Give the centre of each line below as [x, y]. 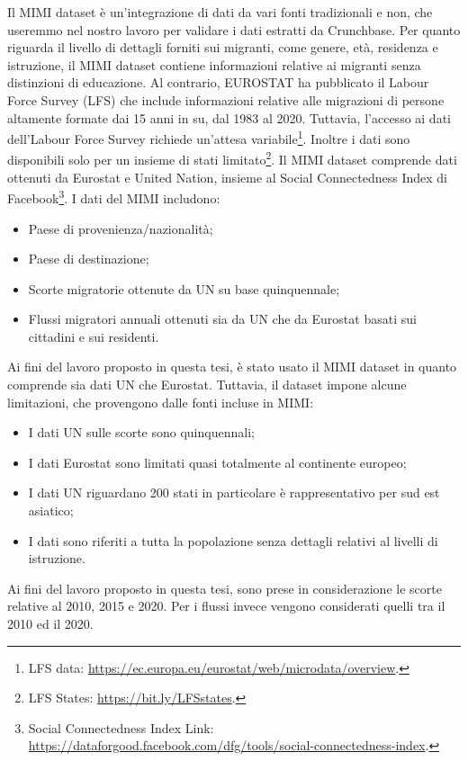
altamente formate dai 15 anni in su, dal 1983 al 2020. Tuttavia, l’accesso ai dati [229, 117]
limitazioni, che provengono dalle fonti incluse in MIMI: [161, 402]
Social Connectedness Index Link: [121, 727]
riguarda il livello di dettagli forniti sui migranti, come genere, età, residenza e [223, 47]
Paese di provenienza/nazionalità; [121, 228]
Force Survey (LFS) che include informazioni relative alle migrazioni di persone [226, 99]
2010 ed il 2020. [50, 623]
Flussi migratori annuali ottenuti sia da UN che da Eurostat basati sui [222, 319]
